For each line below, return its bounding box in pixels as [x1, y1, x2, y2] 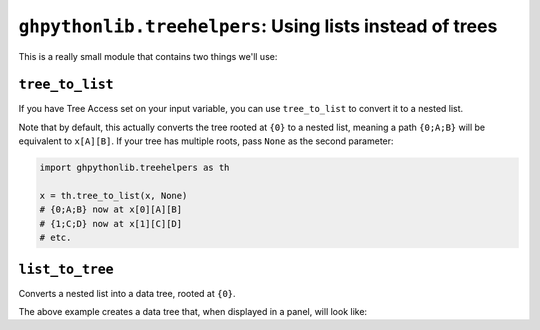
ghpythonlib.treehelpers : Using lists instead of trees [18, 15, 498, 37]
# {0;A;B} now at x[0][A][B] [39, 204, 183, 215]
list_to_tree [18, 261, 114, 277]
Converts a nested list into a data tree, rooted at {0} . [18, 287, 236, 299]
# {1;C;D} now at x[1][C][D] [39, 218, 183, 229]
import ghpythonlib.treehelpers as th [39, 162, 230, 174]
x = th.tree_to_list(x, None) [39, 190, 188, 201]
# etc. [39, 232, 72, 244]
